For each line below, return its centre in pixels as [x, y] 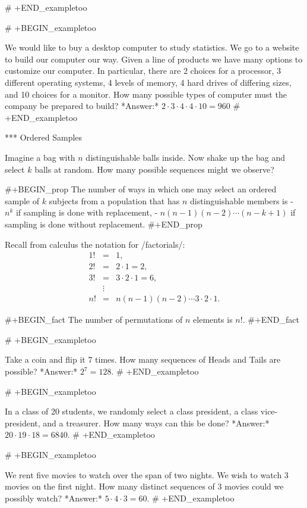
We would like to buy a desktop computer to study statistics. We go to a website [152, 47]
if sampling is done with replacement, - [87, 212]
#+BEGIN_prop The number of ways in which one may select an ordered [141, 189]
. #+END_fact [271, 320]
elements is [213, 320]
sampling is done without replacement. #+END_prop [104, 224]
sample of [22, 200]
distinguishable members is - [242, 200]
